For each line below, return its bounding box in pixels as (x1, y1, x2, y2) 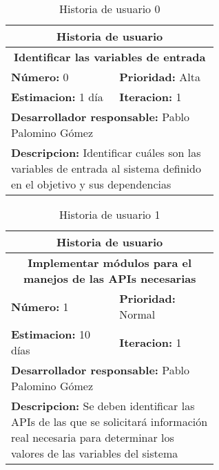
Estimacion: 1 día (11, 89, 103, 105)
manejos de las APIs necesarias (23, 270, 196, 286)
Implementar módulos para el (28, 255, 192, 270)
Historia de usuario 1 (59, 206, 160, 222)
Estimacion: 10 (11, 326, 91, 342)
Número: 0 (11, 69, 69, 85)
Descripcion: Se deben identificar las (11, 398, 195, 414)
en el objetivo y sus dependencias (11, 176, 171, 192)
